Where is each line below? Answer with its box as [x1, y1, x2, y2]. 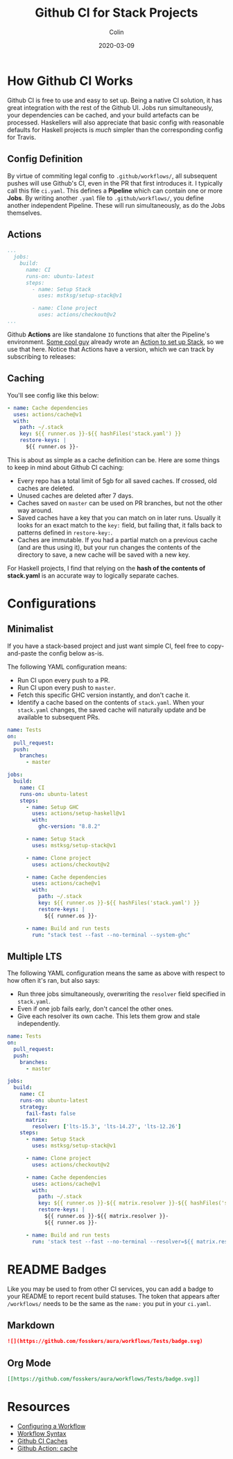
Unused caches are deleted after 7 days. [17, 491, 134, 500]
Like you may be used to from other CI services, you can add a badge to [7, 1285, 214, 1293]
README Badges [7, 1262, 107, 1277]
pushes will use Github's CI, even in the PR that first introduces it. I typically [7, 179, 223, 187]
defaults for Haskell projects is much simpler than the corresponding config [7, 125, 223, 133]
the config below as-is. [37, 649, 104, 658]
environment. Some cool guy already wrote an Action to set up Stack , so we [7, 337, 224, 345]
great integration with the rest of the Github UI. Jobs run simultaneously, [7, 103, 214, 112]
